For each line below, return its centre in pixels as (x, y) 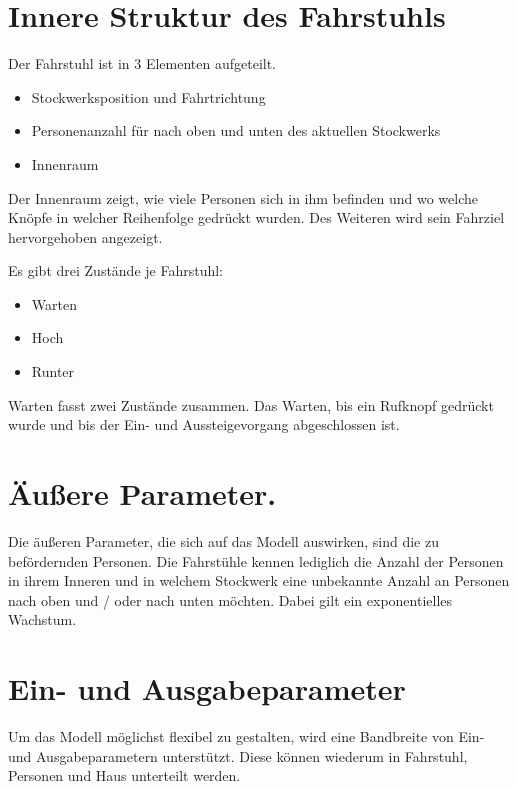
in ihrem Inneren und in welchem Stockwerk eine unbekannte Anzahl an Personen (259, 580)
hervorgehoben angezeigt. (85, 236)
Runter (53, 371)
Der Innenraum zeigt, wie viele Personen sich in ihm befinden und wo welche (243, 197)
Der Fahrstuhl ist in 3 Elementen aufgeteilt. (142, 63)
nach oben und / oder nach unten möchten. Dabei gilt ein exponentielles (230, 599)
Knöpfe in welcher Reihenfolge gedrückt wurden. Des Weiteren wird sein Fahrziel (256, 217)
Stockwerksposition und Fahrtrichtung (148, 96)
